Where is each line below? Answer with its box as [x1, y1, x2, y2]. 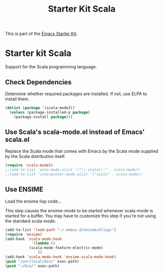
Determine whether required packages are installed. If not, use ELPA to [5, 91, 147, 97]
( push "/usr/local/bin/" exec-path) [5, 259, 79, 264]
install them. [5, 96, 30, 102]
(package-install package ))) [14, 114, 73, 119]
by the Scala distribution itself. [5, 154, 66, 159]
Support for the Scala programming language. [5, 64, 97, 70]
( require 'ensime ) [5, 232, 42, 237]
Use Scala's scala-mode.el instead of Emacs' [5, 128, 145, 136]
